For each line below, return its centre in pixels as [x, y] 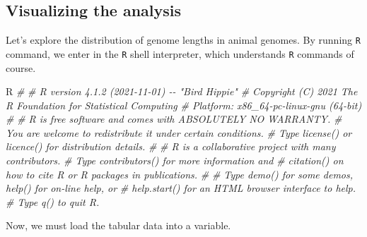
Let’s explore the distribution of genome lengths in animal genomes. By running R [183, 40]
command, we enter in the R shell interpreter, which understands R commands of [180, 53]
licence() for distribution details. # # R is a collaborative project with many [171, 146]
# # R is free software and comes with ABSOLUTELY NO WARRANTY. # [174, 119]
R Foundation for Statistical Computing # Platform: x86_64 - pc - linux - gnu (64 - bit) [184, 105]
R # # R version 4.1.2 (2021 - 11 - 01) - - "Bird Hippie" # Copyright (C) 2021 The [182, 91]
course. [21, 67]
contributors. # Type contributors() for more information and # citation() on [175, 160]
